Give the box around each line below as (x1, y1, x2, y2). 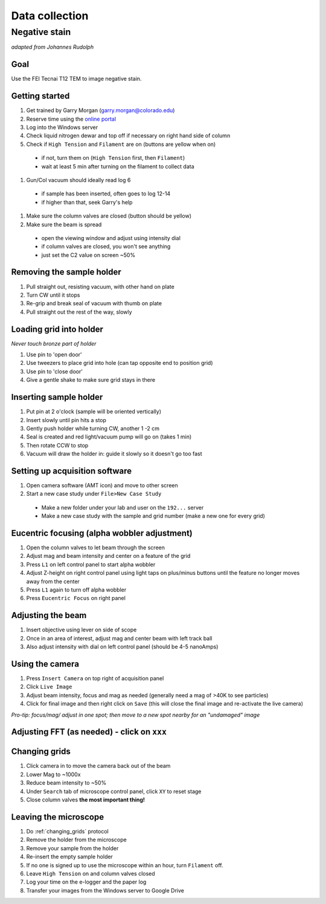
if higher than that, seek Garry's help (41, 198, 133, 206)
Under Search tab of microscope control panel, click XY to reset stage (26, 788, 202, 795)
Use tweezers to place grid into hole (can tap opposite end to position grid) (26, 359, 214, 367)
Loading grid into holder (11, 324, 104, 334)
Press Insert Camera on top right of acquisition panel (26, 675, 164, 681)
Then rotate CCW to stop (26, 441, 89, 449)
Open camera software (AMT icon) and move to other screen (26, 481, 178, 488)
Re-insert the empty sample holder (26, 853, 113, 861)
